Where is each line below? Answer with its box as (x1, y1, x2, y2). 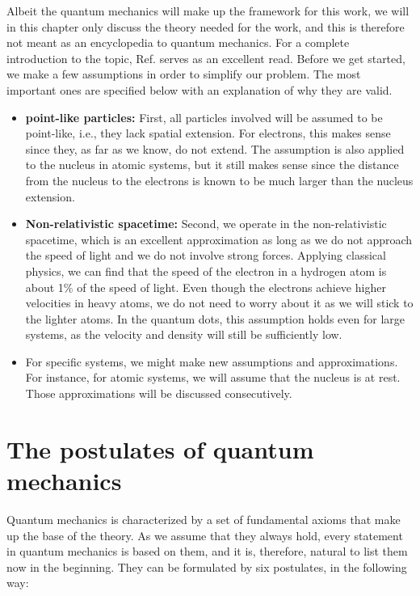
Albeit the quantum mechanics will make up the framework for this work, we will (6, 2, 409, 19)
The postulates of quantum (6, 432, 314, 465)
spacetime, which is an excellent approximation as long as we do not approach (25, 230, 413, 247)
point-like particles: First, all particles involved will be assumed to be (25, 108, 383, 125)
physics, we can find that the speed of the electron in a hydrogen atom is (25, 262, 387, 279)
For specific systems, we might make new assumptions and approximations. (25, 353, 398, 370)
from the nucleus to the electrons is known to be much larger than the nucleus (25, 171, 414, 188)
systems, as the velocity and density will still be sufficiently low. (25, 326, 342, 343)
